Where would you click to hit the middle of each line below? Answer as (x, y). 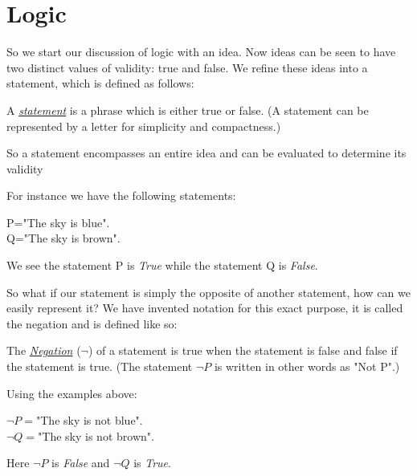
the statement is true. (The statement (100, 366)
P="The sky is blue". (58, 222)
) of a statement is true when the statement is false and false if (243, 350)
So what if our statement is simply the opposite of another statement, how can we (208, 292)
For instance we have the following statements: (121, 195)
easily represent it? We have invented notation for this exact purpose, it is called (205, 308)
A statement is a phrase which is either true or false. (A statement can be (188, 110)
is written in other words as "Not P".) (307, 366)
